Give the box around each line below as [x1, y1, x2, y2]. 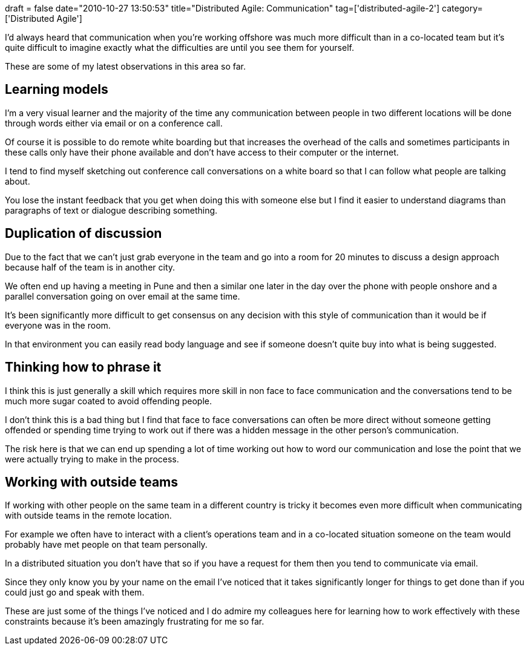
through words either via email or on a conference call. [5, 117, 223, 128]
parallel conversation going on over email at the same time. [5, 291, 240, 301]
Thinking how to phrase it [5, 359, 162, 375]
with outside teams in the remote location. [5, 510, 172, 521]
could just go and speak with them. [5, 587, 145, 598]
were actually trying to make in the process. [5, 453, 179, 464]
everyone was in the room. [5, 320, 111, 330]
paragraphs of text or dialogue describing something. [5, 205, 218, 215]
